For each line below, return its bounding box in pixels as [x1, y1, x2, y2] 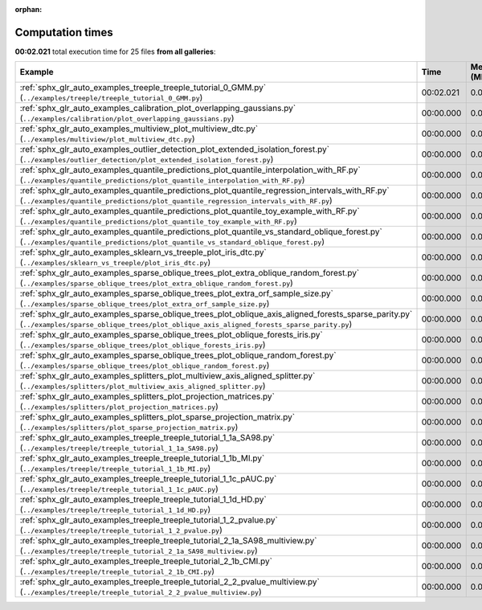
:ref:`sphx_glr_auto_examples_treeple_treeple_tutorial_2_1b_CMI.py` [19, 555, 273, 567]
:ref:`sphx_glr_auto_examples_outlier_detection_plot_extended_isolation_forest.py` [19, 144, 329, 155]
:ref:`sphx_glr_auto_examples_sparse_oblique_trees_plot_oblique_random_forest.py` [19, 350, 337, 361]
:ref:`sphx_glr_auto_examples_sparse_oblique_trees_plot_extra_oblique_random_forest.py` [19, 268, 360, 279]
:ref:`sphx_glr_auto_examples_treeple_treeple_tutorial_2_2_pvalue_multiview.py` [19, 576, 321, 587]
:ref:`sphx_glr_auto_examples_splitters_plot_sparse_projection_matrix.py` [19, 411, 296, 423]
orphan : [14, 5, 43, 14]
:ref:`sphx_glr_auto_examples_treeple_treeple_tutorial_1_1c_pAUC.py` [19, 473, 277, 485]
